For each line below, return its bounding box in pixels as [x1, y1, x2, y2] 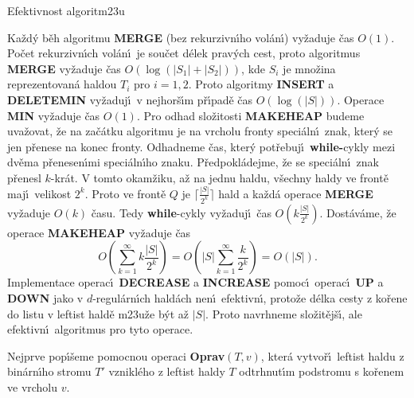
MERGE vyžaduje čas [7, 60, 121, 76]
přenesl [7, 169, 41, 185]
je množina [283, 60, 336, 76]
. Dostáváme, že [319, 204, 396, 220]
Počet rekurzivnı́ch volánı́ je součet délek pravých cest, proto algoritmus [7, 45, 361, 61]
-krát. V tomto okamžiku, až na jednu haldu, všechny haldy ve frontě [50, 169, 389, 185]
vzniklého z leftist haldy [108, 363, 225, 380]
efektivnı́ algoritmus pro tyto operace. [7, 321, 193, 338]
